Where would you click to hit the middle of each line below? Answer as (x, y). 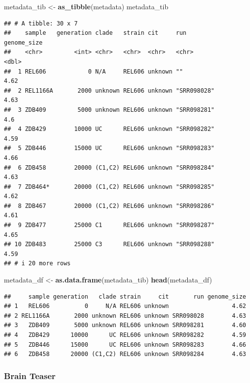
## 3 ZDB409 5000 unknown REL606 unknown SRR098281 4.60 (125, 325)
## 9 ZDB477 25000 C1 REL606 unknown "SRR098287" (109, 225)
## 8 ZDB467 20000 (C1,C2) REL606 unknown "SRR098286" (109, 206)
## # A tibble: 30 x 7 (41, 23)
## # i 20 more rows (37, 264)
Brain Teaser (30, 375)
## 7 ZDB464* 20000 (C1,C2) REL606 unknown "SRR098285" (109, 187)
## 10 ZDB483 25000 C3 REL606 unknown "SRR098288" (109, 244)
